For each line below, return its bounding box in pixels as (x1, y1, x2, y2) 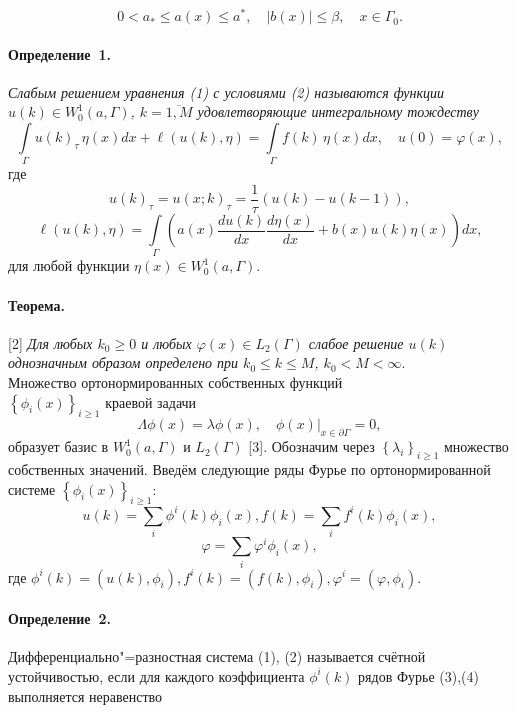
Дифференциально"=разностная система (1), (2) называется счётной (8, 646, 426, 667)
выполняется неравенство (8, 685, 163, 706)
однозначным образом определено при (8, 352, 239, 373)
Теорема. (8, 294, 65, 315)
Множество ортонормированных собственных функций (8, 371, 343, 392)
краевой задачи (105, 391, 197, 412)
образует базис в (8, 436, 109, 457)
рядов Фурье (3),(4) (358, 665, 479, 686)
